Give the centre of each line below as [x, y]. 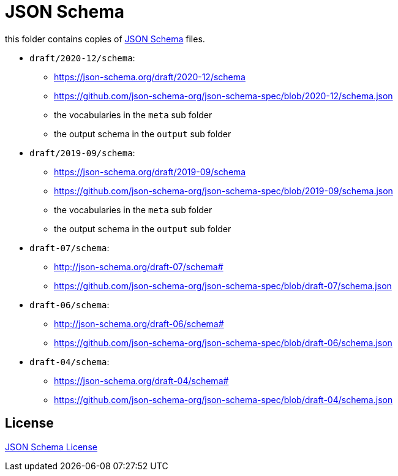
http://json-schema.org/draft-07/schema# [139, 266]
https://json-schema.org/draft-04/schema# [141, 380]
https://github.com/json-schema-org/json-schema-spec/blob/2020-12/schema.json [223, 96]
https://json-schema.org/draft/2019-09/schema [150, 172]
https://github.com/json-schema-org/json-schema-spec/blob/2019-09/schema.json [223, 191]
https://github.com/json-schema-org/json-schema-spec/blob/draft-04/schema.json [223, 399]
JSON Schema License [51, 447]
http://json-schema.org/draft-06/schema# [139, 323]
